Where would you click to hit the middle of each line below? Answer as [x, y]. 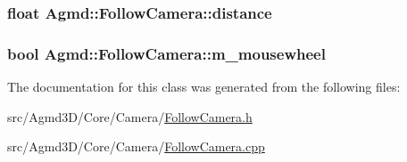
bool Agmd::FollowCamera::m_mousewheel [166, 53]
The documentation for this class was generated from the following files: [204, 87]
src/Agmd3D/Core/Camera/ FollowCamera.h [130, 116]
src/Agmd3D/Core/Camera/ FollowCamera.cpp [136, 146]
